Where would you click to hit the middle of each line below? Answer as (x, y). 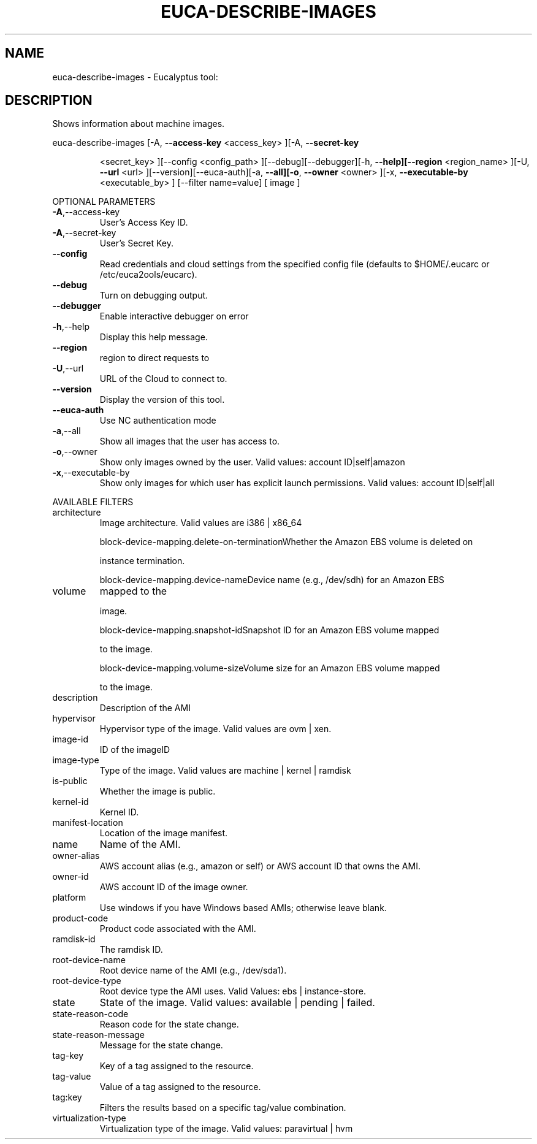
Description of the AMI (145, 708)
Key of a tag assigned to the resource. (177, 1066)
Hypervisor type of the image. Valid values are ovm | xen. (215, 729)
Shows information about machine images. (139, 124)
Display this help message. (154, 337)
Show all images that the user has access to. (190, 441)
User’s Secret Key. (137, 243)
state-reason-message (98, 1035)
